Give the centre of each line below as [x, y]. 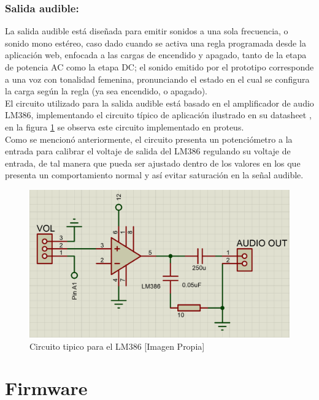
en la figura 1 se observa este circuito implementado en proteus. [125, 126]
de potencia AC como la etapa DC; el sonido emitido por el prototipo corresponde [159, 67]
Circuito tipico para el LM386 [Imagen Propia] [117, 346]
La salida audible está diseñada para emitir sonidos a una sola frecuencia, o [147, 31]
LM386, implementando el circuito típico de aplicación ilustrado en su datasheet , [158, 115]
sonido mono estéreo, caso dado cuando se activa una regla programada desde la [156, 43]
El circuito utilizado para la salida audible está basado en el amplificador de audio [159, 103]
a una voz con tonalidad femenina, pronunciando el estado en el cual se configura [157, 79]
